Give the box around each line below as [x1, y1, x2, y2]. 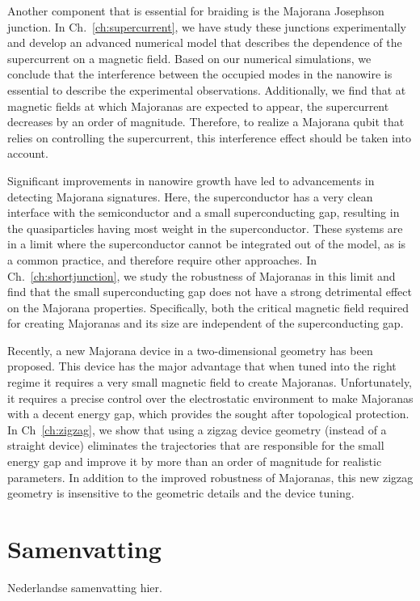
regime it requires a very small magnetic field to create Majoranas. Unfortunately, [7, 374, 413, 391]
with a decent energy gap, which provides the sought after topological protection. [7, 405, 409, 422]
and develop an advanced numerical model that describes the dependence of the [7, 34, 402, 51]
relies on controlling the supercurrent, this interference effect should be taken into [7, 129, 411, 146]
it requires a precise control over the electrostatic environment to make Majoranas [7, 389, 414, 406]
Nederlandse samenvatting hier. [7, 578, 162, 595]
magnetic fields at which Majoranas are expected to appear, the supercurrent [7, 97, 389, 114]
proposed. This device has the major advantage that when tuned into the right [7, 358, 397, 375]
